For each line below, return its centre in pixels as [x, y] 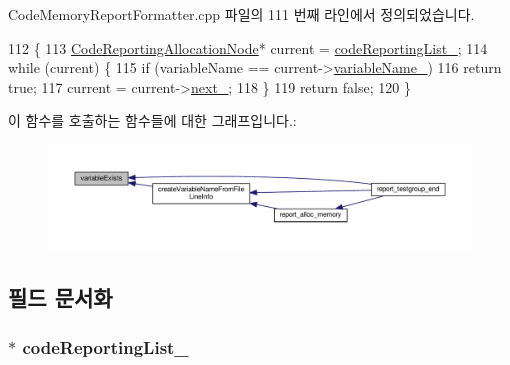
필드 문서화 [60, 297]
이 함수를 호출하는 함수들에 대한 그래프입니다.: [152, 120]
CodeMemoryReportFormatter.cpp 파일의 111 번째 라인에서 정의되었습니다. [241, 14]
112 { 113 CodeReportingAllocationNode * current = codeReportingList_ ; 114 [248, 47]
